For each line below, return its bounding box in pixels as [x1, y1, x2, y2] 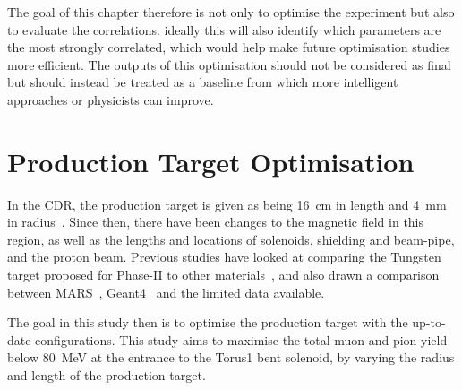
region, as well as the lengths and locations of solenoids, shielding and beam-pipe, [7, 230, 455, 248]
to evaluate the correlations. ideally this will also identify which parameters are [7, 20, 441, 39]
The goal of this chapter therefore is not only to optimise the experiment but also [7, 3, 455, 21]
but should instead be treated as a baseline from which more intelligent [7, 73, 398, 91]
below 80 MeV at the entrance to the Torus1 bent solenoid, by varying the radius [7, 348, 455, 367]
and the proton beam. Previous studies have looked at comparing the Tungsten [7, 247, 441, 266]
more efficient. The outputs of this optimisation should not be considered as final [7, 55, 451, 74]
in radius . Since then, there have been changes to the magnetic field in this [7, 212, 424, 231]
